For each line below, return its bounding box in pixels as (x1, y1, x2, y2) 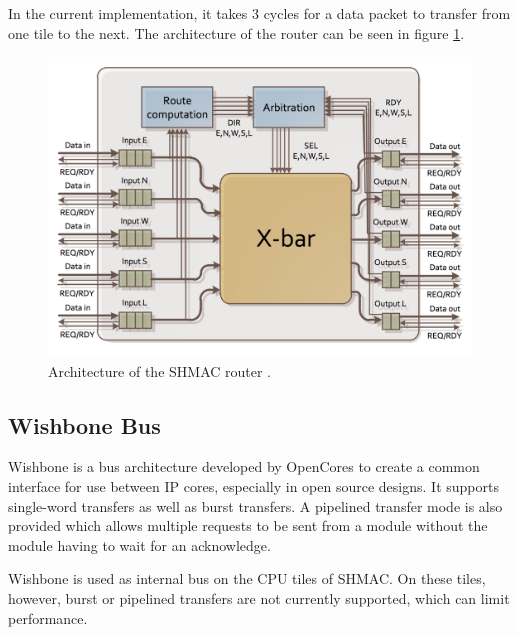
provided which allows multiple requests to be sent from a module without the (8, 515, 488, 536)
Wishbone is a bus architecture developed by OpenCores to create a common (8, 456, 480, 477)
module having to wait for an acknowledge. (8, 534, 271, 555)
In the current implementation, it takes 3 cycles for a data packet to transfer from (8, 3, 511, 23)
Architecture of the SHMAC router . (48, 360, 272, 381)
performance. (8, 607, 88, 628)
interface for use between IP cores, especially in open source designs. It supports (8, 475, 499, 496)
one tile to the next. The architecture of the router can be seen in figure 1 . (8, 22, 465, 43)
